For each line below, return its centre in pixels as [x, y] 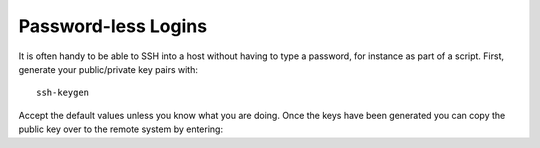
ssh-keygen [63, 93]
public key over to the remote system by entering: [121, 129]
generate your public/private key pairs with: [108, 69]
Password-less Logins [113, 26]
